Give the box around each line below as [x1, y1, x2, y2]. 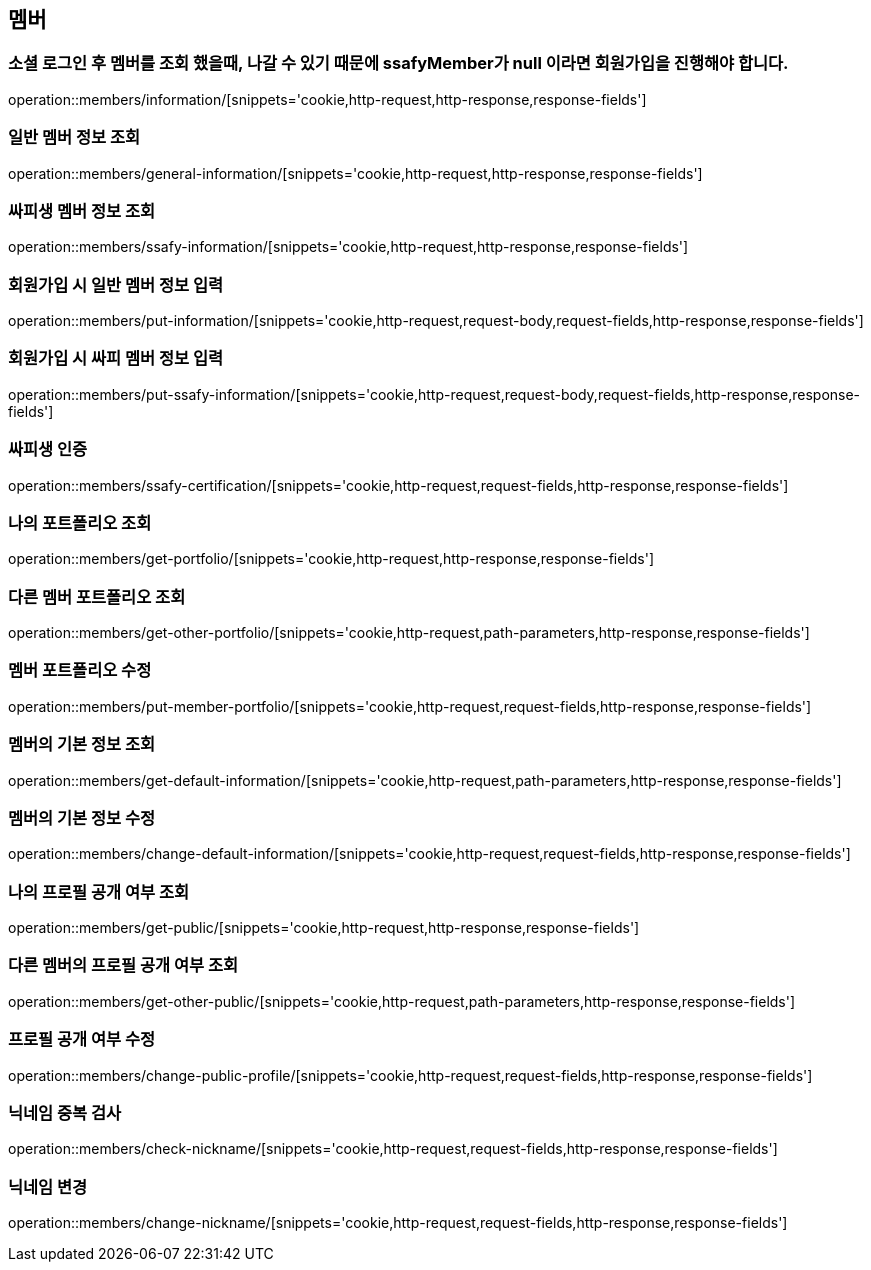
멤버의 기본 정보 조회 [8, 734, 156, 755]
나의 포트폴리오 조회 [8, 512, 152, 533]
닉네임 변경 [8, 1176, 88, 1197]
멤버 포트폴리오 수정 [8, 660, 152, 681]
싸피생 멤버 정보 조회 [8, 200, 156, 221]
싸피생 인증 [8, 439, 88, 460]
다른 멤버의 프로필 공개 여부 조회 [8, 955, 239, 976]
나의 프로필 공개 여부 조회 [8, 881, 190, 902]
